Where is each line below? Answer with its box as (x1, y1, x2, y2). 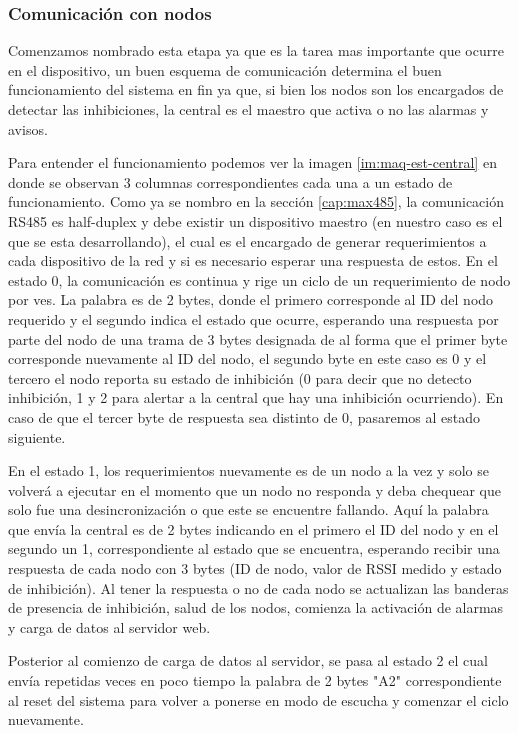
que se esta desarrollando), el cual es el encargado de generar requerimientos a (8, 230, 487, 251)
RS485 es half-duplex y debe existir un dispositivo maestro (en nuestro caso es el (8, 210, 503, 231)
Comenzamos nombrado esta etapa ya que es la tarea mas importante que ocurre (8, 40, 504, 61)
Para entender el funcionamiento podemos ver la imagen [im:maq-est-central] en (8, 152, 497, 173)
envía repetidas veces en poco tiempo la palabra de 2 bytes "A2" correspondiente (8, 670, 502, 691)
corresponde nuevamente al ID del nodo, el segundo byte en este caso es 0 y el (8, 348, 487, 369)
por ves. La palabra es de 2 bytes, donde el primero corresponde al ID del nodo (8, 289, 494, 310)
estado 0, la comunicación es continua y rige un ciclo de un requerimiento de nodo (8, 269, 511, 290)
